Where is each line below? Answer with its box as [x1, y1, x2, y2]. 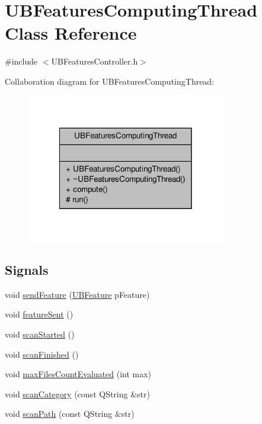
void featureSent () [5, 308, 74, 320]
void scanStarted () [5, 328, 75, 340]
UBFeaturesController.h [51, 55, 138, 68]
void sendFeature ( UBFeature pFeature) [5, 288, 150, 300]
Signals [5, 261, 49, 278]
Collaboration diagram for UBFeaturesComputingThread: [5, 75, 215, 87]
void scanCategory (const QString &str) [5, 387, 150, 400]
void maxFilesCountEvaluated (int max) [5, 368, 152, 380]
